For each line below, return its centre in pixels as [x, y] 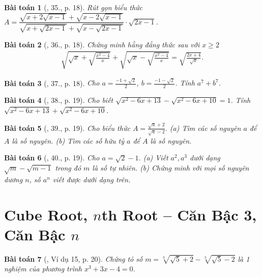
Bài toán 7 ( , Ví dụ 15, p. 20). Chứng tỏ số [74, 258]
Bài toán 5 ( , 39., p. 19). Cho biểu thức [67, 128]
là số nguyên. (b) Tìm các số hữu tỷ [68, 140]
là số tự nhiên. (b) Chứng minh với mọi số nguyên [171, 168]
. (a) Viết [153, 158]
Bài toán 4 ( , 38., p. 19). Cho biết [59, 100]
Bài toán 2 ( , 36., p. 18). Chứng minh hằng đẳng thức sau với [102, 44]
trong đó [68, 168]
